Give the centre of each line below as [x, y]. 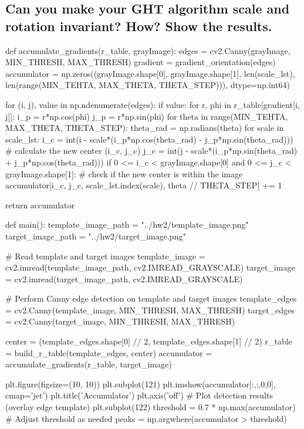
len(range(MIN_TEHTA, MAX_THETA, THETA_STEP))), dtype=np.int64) [148, 85]
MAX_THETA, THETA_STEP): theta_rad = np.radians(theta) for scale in [145, 128]
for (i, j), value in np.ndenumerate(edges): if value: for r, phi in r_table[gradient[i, [153, 104]
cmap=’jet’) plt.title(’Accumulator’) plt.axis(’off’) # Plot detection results [139, 395]
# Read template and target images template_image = [105, 256]
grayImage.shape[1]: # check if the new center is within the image [124, 173]
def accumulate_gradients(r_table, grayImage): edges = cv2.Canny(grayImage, [148, 50]
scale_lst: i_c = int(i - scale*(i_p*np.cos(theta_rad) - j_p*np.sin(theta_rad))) [149, 139]
